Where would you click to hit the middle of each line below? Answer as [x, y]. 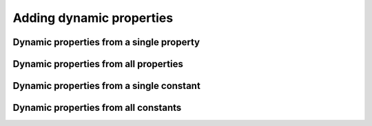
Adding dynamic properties [93, 18]
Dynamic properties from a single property [106, 42]
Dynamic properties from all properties [98, 64]
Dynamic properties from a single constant [107, 86]
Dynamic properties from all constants [97, 108]
